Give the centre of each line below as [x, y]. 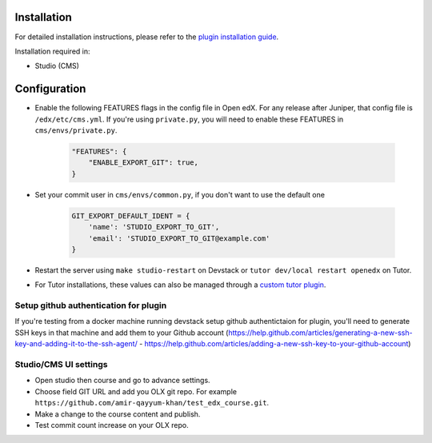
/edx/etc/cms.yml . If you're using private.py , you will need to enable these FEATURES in [189, 119]
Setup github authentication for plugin [91, 305]
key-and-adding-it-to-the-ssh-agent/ [76, 344]
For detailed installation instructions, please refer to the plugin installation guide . [147, 37]
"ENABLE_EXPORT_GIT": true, [144, 163]
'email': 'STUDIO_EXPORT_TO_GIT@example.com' [179, 238]
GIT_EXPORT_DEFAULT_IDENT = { [131, 216]
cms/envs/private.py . [76, 130]
